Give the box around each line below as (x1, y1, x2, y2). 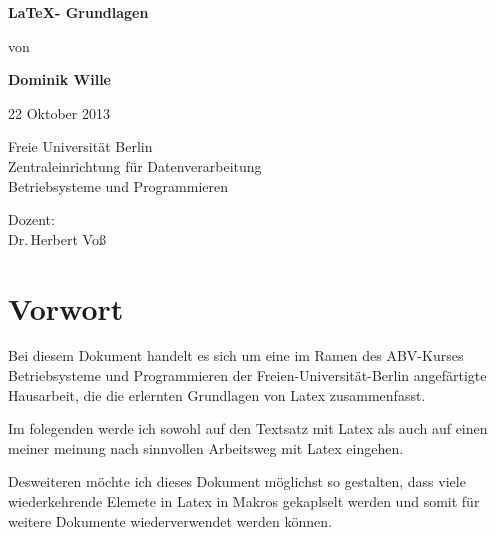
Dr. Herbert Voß (8, 228, 106, 249)
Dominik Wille (8, 69, 111, 90)
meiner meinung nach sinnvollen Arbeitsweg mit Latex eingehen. (8, 437, 404, 458)
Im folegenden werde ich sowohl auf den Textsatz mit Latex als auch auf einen (8, 418, 488, 439)
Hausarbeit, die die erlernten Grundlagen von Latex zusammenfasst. (8, 384, 426, 405)
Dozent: (8, 209, 55, 230)
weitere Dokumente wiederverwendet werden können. (8, 510, 332, 531)
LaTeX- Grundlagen (8, 2, 149, 22)
